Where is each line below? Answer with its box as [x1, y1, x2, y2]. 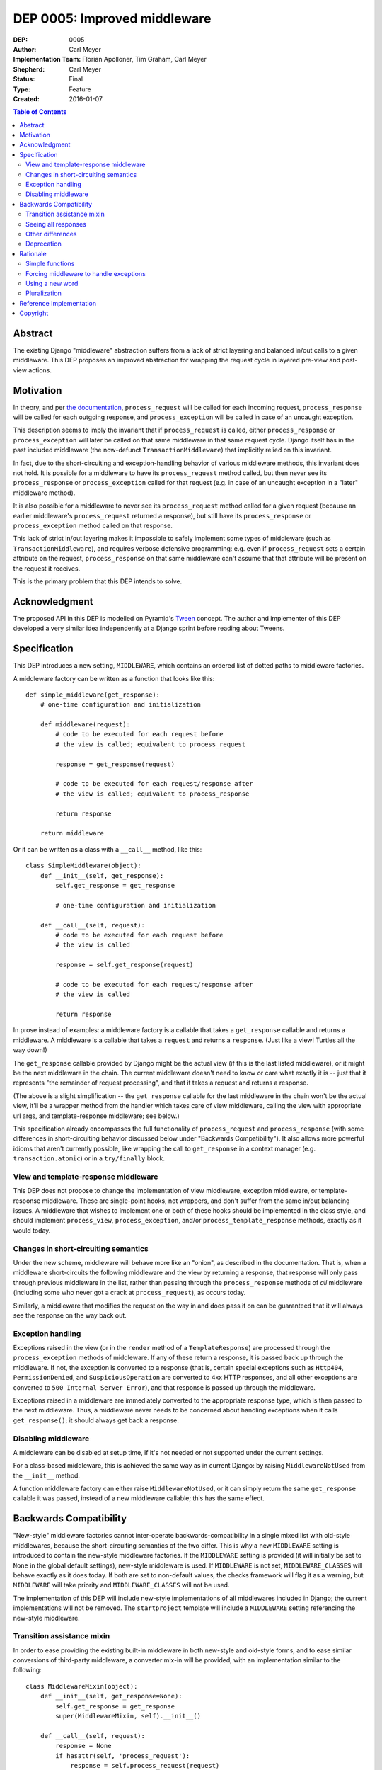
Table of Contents [13, 108, 67, 116]
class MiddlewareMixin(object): [25, 1682, 138, 1690]
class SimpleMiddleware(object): [25, 862, 141, 870]
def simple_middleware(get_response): [25, 690, 161, 699]
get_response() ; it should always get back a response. [13, 1416, 180, 1424]
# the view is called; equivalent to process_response [55, 789, 250, 798]
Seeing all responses [25, 219, 86, 228]
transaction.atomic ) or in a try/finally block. [13, 1154, 166, 1163]
